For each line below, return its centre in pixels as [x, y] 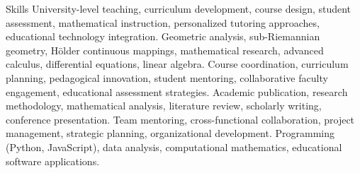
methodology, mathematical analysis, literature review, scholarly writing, [164, 106]
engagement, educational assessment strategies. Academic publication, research [177, 91]
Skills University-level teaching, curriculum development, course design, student [179, 8]
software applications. [53, 161]
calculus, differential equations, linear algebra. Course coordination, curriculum [177, 64]
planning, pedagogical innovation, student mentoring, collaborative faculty [167, 77]
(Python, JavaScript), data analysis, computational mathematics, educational [174, 147]
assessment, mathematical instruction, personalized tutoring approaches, [163, 22]
